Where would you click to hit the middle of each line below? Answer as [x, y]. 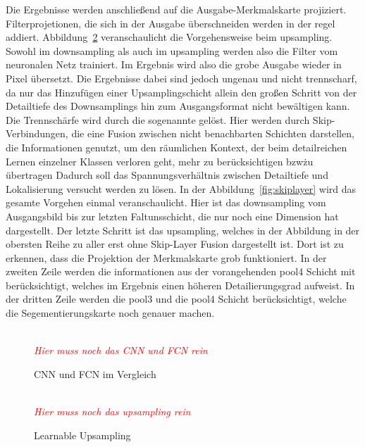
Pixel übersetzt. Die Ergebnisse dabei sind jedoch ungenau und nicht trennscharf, [181, 78]
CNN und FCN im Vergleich [95, 373]
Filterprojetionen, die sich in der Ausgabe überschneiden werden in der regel [171, 23]
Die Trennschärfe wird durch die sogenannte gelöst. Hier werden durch [158, 119]
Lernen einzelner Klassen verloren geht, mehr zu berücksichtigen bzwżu [160, 161]
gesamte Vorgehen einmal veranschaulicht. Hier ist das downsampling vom [166, 202]
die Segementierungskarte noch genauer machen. [110, 313]
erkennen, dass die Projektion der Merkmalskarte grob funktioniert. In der [166, 257]
